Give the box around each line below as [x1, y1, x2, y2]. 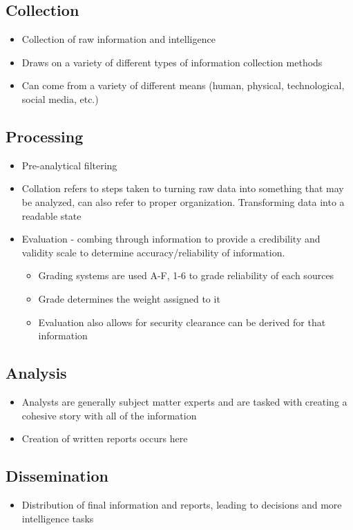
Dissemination [6, 465, 108, 486]
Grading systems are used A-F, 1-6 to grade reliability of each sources [38, 268, 334, 283]
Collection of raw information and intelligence [21, 32, 216, 46]
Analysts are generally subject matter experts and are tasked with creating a [21, 394, 347, 408]
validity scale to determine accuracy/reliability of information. [21, 245, 285, 259]
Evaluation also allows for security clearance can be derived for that [38, 314, 326, 329]
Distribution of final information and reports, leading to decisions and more [21, 497, 342, 511]
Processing [6, 125, 84, 146]
